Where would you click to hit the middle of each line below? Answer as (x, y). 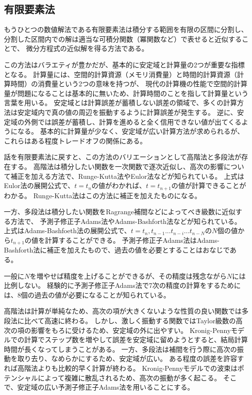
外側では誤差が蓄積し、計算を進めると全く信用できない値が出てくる (133, 121)
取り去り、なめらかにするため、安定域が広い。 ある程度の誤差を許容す (131, 358)
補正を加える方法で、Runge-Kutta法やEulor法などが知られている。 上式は (127, 176)
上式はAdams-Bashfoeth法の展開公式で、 (67, 230)
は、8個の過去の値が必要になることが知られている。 (87, 294)
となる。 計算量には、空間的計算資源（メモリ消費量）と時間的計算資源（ (121, 74)
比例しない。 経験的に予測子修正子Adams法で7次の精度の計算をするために (122, 285)
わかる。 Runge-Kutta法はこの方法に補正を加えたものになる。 (103, 195)
